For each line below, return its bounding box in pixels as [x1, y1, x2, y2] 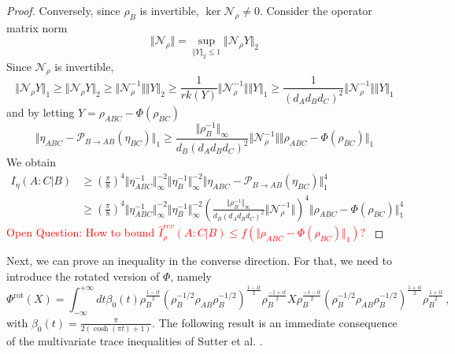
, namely [170, 267, 212, 284]
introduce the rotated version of [6, 267, 160, 284]
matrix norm [6, 19, 68, 35]
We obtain [6, 154, 57, 170]
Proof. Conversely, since [6, 2, 120, 18]
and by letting [6, 103, 75, 120]
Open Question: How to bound [6, 224, 155, 240]
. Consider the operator [259, 2, 372, 18]
